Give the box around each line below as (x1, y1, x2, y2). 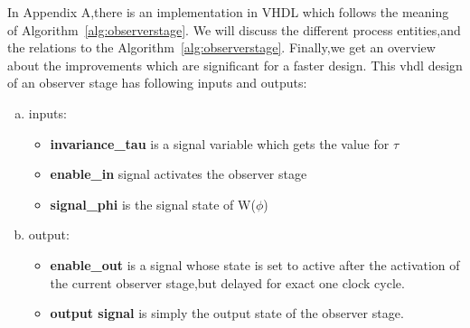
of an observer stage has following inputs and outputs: (7, 73, 307, 92)
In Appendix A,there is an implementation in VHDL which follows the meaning (7, 3, 449, 21)
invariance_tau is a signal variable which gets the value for (50, 134, 390, 153)
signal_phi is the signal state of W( (50, 194, 256, 213)
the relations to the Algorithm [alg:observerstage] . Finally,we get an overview (7, 38, 436, 57)
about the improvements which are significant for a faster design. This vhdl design (7, 55, 463, 74)
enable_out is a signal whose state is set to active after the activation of (50, 255, 460, 274)
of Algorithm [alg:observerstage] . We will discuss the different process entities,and (7, 20, 461, 39)
